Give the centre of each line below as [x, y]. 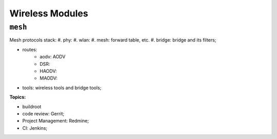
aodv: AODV [53, 57]
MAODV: [48, 78]
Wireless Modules [49, 13]
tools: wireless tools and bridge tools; [62, 88]
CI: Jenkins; [35, 128]
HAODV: [48, 71]
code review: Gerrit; [43, 113]
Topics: [18, 97]
